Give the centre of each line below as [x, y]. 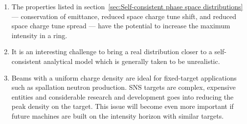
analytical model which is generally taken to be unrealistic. [132, 61]
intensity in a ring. [39, 35]
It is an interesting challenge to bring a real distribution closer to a [112, 52]
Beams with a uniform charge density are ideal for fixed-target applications [124, 77]
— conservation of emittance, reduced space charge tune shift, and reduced [124, 16]
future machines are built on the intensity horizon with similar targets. [118, 115]
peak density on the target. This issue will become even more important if [123, 106]
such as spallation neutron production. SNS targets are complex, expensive [123, 87]
